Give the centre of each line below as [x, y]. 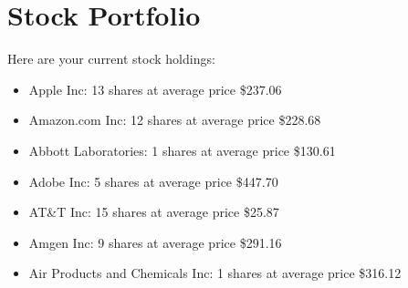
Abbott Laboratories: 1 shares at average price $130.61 [182, 150]
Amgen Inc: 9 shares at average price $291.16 [155, 242]
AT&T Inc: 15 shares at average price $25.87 [154, 212]
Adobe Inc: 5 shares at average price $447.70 [153, 181]
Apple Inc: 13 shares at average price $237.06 [155, 89]
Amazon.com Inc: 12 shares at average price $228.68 [175, 120]
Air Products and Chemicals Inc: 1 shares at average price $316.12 [215, 273]
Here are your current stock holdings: [111, 59]
